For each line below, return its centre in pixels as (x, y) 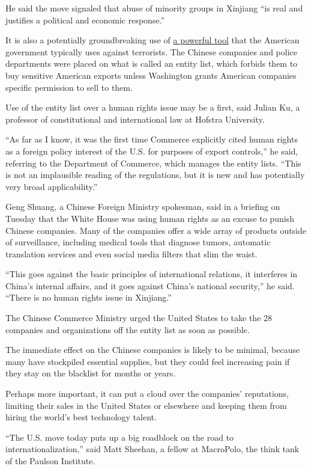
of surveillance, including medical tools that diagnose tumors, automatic (138, 242)
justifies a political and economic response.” (85, 20)
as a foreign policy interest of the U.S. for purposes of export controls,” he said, (152, 151)
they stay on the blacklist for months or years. (91, 373)
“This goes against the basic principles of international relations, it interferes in (152, 274)
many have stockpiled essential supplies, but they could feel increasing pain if (148, 361)
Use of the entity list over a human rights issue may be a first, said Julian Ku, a (153, 107)
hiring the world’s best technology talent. (81, 417)
